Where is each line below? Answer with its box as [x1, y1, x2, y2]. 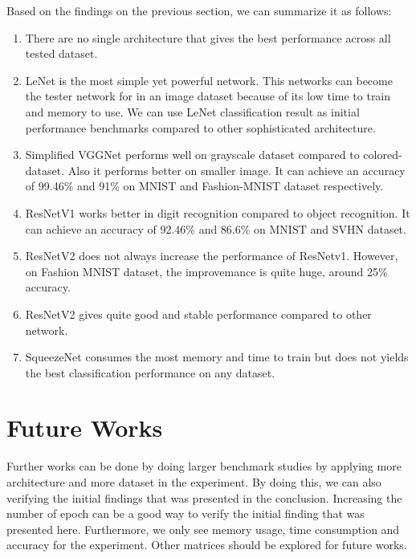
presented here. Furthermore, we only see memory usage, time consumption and [6, 520, 400, 537]
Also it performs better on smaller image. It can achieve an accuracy [67, 161, 406, 178]
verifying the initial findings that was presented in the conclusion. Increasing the [6, 489, 402, 506]
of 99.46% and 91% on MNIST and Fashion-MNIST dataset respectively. [25, 177, 384, 194]
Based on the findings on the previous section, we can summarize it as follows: [6, 2, 392, 18]
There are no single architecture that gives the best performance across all [25, 29, 391, 46]
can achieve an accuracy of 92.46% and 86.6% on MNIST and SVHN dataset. [25, 220, 406, 237]
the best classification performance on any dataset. [25, 364, 275, 381]
